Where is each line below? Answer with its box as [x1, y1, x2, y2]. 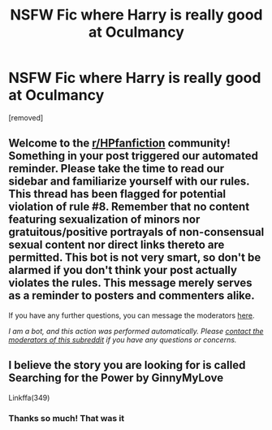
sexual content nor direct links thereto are [8, 238, 225, 252]
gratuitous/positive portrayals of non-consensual [8, 225, 265, 239]
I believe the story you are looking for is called [8, 358, 246, 372]
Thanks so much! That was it [8, 413, 125, 424]
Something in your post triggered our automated [8, 149, 258, 163]
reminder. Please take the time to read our [8, 162, 225, 176]
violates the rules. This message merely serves [8, 276, 253, 290]
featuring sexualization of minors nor [8, 213, 201, 227]
